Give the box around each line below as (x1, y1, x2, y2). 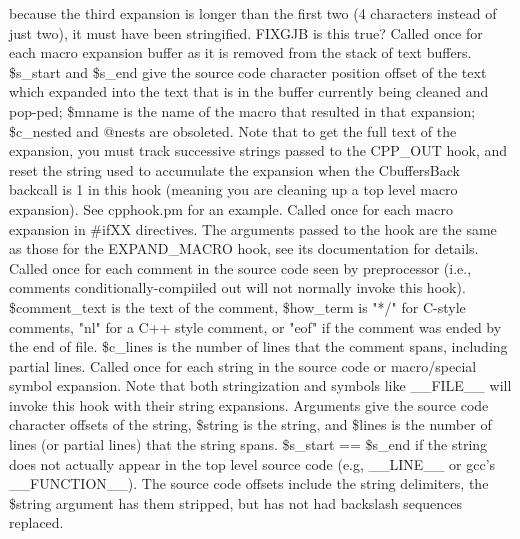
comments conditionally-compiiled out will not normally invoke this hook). (9, 277, 466, 298)
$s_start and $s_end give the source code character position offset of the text (9, 61, 487, 82)
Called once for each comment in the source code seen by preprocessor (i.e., (9, 257, 472, 278)
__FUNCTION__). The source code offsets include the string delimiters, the (9, 473, 489, 494)
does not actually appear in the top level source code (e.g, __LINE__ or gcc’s (9, 453, 496, 474)
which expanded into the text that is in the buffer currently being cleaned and (9, 81, 489, 102)
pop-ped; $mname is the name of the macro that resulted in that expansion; (9, 100, 476, 121)
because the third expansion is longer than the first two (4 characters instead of (9, 3, 497, 23)
